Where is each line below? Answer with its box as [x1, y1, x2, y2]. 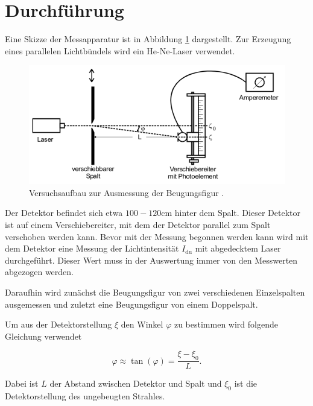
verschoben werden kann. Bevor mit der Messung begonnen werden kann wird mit [5, 230, 309, 243]
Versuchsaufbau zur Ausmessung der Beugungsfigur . [29, 186, 224, 198]
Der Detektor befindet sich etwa [5, 206, 123, 219]
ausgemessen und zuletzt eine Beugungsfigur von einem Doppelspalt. [5, 297, 258, 310]
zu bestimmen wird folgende [174, 318, 278, 331]
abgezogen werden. [5, 265, 74, 278]
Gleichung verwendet [5, 329, 82, 342]
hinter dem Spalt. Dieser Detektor [174, 206, 300, 219]
